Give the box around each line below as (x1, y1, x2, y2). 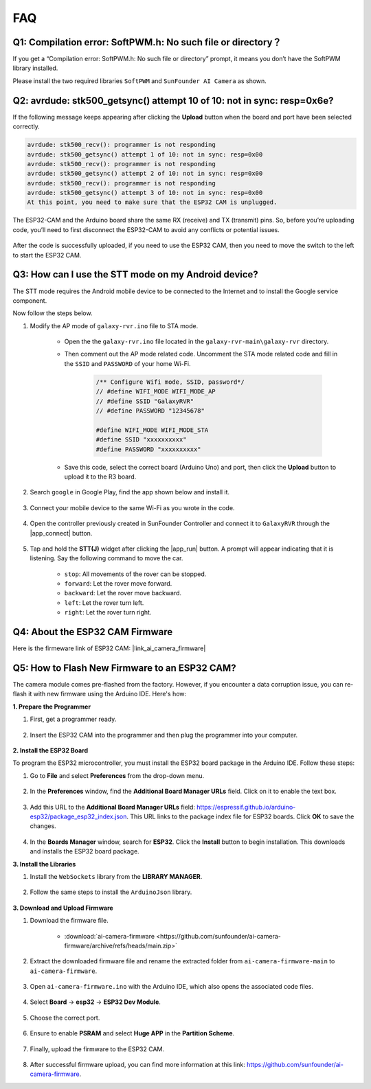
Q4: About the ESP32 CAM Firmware (12, 626, 173, 638)
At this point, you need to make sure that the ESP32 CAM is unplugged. (27, 198, 278, 206)
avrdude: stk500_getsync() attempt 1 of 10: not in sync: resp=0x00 (27, 150, 263, 158)
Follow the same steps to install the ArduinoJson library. (30, 888, 192, 896)
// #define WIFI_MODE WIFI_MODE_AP (95, 388, 216, 396)
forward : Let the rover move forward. (64, 580, 172, 588)
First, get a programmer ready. (30, 715, 117, 724)
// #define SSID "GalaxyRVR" (95, 397, 194, 405)
